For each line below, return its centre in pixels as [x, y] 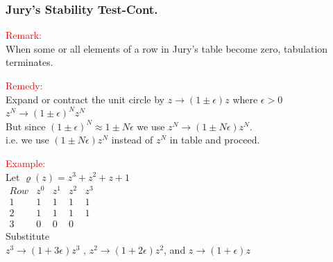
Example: [26, 163]
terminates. [29, 62]
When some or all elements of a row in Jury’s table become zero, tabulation [167, 48]
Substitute [28, 236]
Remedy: [24, 85]
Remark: [24, 35]
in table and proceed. [215, 140]
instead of [132, 140]
